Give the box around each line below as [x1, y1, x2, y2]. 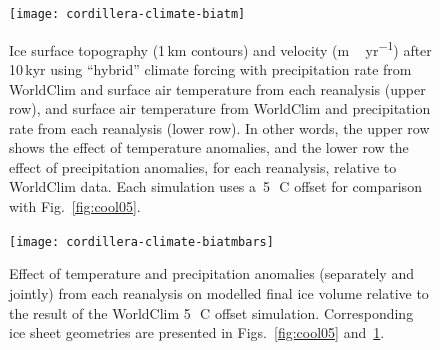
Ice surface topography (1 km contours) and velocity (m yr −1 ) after [9, 36, 432, 60]
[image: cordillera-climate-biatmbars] [9, 234, 274, 249]
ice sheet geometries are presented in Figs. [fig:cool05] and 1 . [9, 322, 385, 343]
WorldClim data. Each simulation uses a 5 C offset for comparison [9, 176, 422, 197]
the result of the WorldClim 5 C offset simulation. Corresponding [9, 302, 414, 323]
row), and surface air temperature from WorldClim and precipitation [9, 98, 431, 119]
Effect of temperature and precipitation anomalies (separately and [9, 263, 414, 284]
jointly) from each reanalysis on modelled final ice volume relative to [9, 282, 429, 303]
